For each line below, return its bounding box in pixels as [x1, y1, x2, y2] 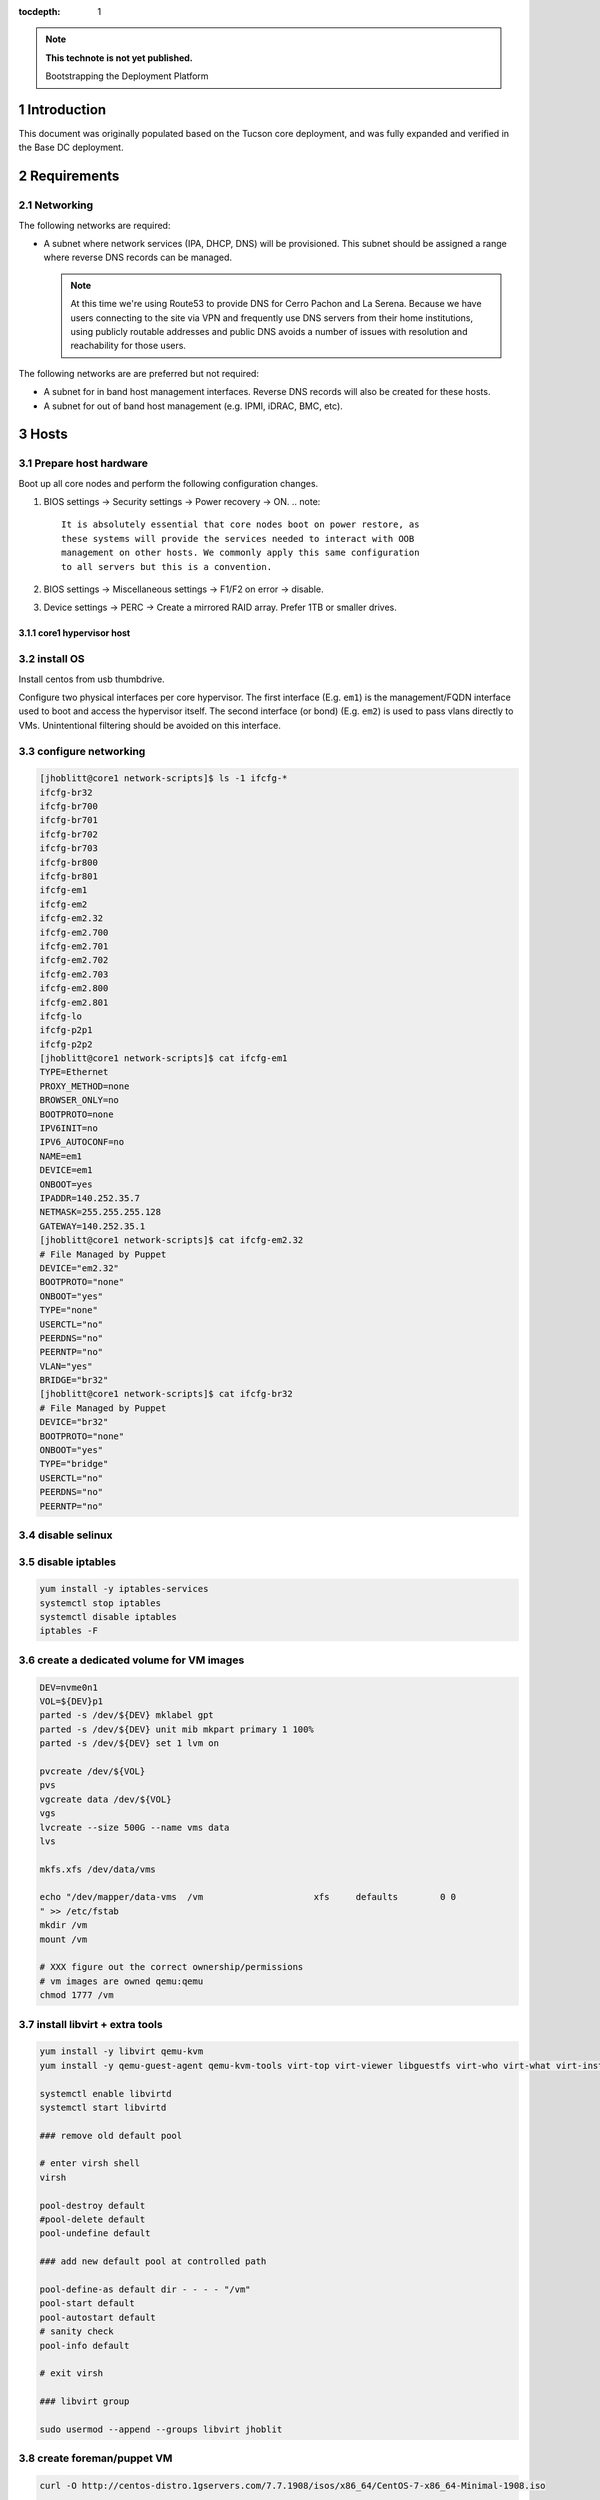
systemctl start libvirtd [39, 2101, 167, 2113]
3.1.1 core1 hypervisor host [18, 627, 131, 639]
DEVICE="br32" [39, 1416, 109, 1428]
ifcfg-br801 [39, 871, 99, 882]
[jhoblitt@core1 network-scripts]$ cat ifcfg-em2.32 [39, 1235, 304, 1246]
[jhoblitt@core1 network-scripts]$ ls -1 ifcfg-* [39, 773, 288, 784]
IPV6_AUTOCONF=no [39, 1136, 125, 1148]
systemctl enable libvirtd [39, 2088, 172, 2099]
